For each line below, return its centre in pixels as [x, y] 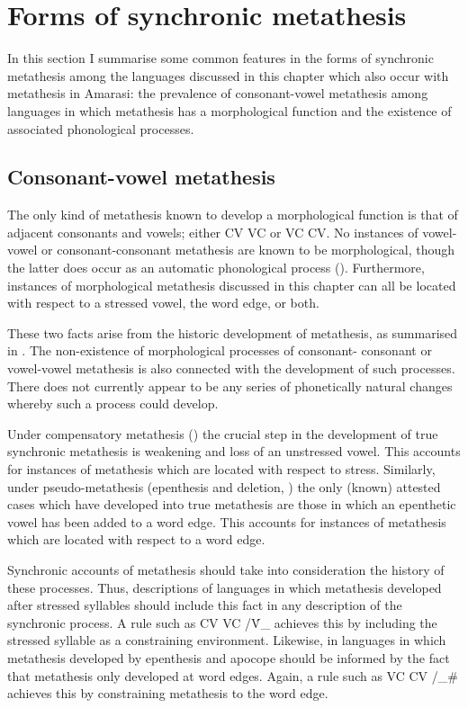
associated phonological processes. [101, 128]
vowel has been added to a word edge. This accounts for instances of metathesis [227, 521]
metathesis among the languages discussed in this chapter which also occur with [228, 75]
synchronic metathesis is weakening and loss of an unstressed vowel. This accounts [234, 451]
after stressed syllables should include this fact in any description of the [205, 605]
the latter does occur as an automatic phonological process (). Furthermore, [216, 268]
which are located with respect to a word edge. [136, 539]
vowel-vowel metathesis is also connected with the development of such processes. [231, 368]
